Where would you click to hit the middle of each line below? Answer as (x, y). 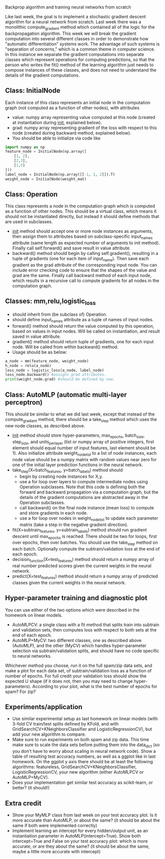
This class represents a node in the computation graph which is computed (80, 206)
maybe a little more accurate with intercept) (56, 851)
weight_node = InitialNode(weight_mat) (46, 179)
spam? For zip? (20, 692)
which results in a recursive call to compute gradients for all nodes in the (86, 281)
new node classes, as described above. (45, 426)
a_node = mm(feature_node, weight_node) (47, 361)
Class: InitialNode (33, 91)
